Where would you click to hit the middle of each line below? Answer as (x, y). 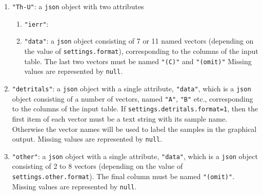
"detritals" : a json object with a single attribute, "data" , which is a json (132, 88)
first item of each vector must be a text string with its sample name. (120, 118)
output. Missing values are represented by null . (87, 139)
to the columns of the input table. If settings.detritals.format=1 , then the (135, 109)
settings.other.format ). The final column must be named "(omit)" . (123, 176)
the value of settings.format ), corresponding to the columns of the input (141, 51)
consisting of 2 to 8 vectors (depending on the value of (97, 166)
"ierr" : (36, 23)
